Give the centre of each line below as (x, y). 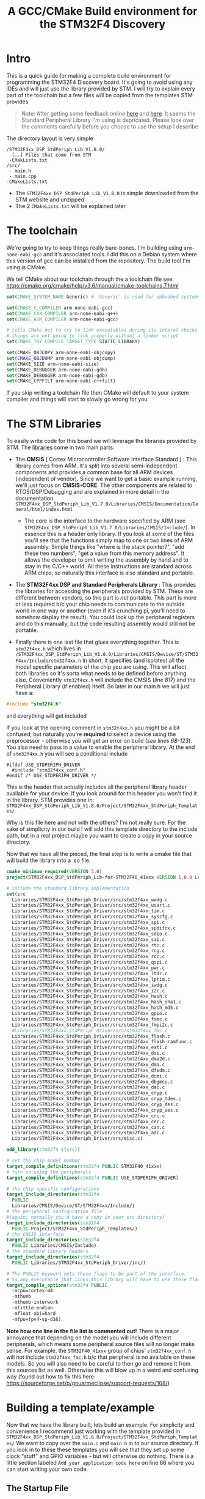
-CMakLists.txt (28, 160)
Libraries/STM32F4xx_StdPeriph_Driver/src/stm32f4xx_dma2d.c (91, 1059)
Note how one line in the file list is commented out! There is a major (93, 1331)
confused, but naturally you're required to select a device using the (91, 734)
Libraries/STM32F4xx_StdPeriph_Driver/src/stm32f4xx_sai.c (88, 939)
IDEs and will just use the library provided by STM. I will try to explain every (101, 88)
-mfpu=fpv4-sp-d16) (37, 1319)
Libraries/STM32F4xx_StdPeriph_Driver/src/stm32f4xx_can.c (88, 1127)
